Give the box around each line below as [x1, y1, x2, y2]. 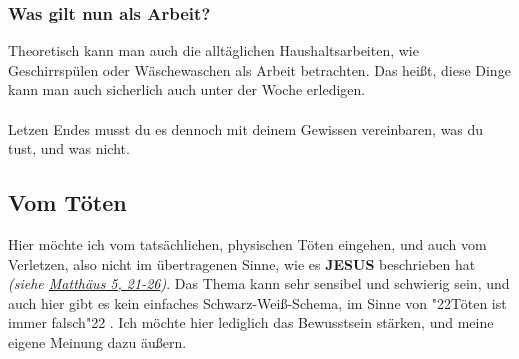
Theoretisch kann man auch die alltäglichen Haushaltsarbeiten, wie [8, 40, 419, 61]
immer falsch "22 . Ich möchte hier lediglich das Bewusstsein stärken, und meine [8, 312, 494, 333]
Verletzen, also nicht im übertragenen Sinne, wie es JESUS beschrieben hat [8, 253, 476, 274]
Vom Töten [8, 187, 127, 218]
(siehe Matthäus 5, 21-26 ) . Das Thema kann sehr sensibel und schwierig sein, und [8, 273, 510, 294]
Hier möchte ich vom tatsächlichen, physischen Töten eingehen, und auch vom [8, 233, 487, 254]
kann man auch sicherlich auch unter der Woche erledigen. [8, 79, 366, 100]
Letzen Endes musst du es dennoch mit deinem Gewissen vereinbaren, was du [8, 118, 484, 139]
